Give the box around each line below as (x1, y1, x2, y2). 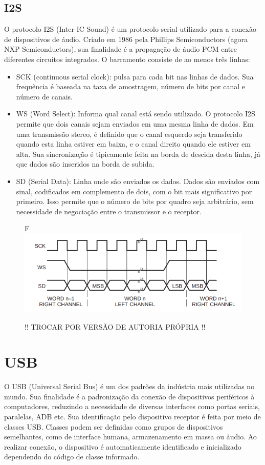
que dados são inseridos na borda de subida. (16, 158, 154, 169)
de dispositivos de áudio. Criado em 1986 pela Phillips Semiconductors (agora (4, 33, 248, 44)
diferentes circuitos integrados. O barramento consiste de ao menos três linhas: (4, 53, 250, 64)
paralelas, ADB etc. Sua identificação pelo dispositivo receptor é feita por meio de (4, 411, 261, 422)
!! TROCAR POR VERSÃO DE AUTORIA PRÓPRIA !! (25, 321, 206, 332)
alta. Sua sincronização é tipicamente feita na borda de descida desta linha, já (16, 148, 260, 159)
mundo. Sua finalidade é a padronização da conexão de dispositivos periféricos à (4, 391, 255, 401)
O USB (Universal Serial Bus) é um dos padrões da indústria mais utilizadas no (4, 381, 255, 392)
